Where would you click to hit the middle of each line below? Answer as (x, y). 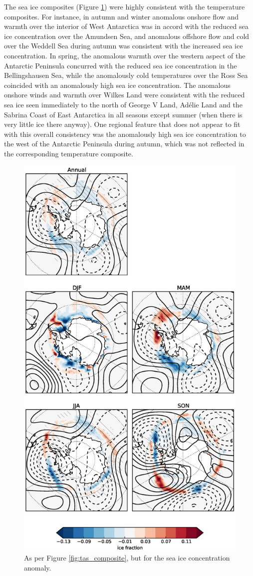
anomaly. (38, 567)
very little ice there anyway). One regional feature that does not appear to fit (122, 124)
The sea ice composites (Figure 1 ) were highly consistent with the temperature (125, 6)
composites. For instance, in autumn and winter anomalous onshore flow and (122, 16)
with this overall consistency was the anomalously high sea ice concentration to (125, 134)
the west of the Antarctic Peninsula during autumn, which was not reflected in (124, 144)
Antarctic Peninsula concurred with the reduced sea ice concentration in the (121, 65)
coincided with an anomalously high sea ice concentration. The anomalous (117, 85)
